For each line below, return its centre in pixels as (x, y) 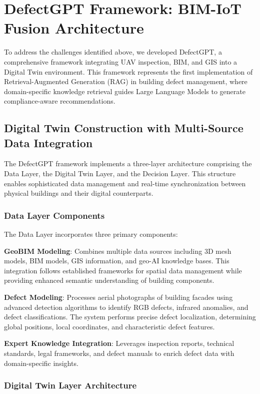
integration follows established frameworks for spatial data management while (123, 270)
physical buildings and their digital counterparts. (79, 193)
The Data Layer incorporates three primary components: (91, 234)
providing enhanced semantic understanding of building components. (109, 280)
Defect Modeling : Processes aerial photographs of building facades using (118, 297)
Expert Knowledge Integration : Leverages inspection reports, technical (119, 343)
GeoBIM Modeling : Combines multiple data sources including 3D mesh (118, 251)
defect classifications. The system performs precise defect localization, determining (130, 317)
